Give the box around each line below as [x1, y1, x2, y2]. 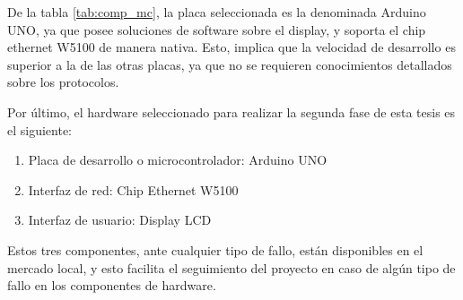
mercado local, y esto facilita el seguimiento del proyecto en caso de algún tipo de [7, 258, 456, 277]
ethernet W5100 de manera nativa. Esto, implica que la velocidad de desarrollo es [7, 38, 456, 56]
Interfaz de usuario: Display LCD [28, 210, 212, 229]
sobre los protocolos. [7, 73, 119, 91]
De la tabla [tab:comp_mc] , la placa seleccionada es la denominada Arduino [7, 3, 426, 21]
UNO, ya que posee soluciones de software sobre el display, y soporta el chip [7, 20, 426, 39]
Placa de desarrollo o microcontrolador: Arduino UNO [28, 150, 328, 169]
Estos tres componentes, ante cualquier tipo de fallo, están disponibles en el [7, 240, 424, 259]
